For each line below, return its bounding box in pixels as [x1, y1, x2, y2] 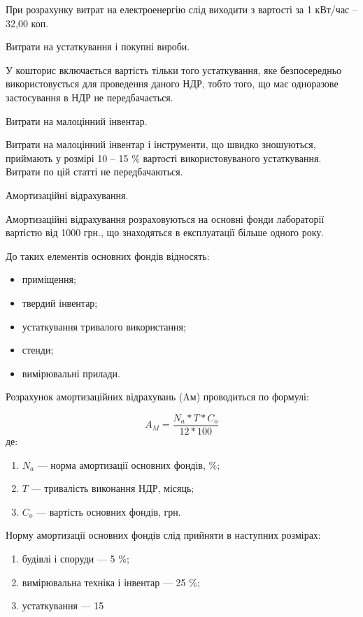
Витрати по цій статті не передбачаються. [6, 164, 183, 179]
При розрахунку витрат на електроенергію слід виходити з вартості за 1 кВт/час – [6, 2, 357, 16]
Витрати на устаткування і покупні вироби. [6, 39, 190, 54]
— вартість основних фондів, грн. [36, 504, 181, 518]
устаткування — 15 [22, 598, 104, 613]
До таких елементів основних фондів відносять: [6, 248, 210, 263]
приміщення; [22, 272, 76, 286]
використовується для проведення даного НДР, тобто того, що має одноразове [6, 76, 339, 91]
